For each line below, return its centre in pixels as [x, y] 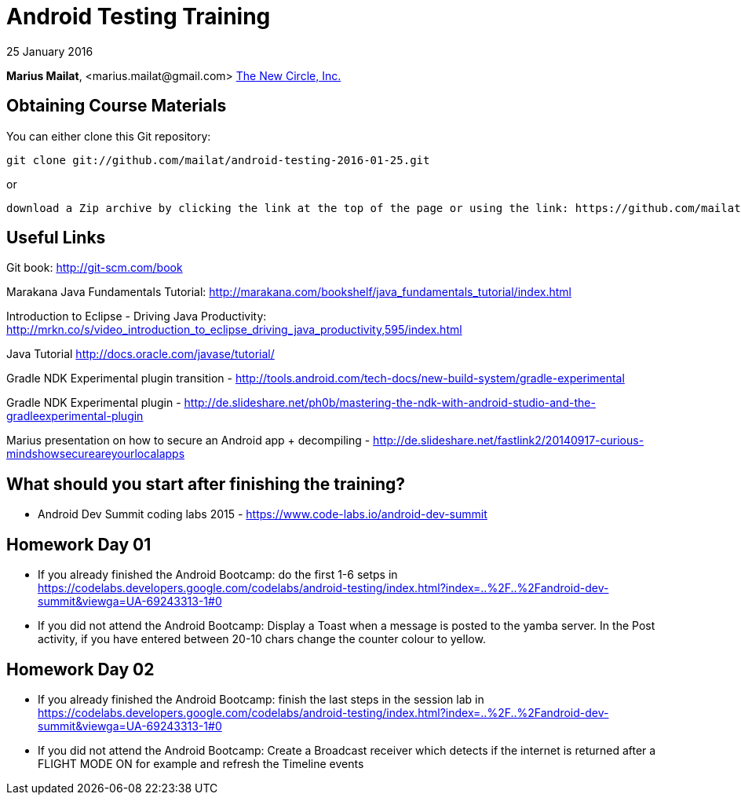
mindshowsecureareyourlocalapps [96, 454]
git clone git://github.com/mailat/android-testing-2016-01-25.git [218, 160]
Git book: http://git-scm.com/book [95, 268]
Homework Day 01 [79, 544]
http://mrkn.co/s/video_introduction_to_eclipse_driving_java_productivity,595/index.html [234, 330]
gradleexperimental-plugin [75, 416]
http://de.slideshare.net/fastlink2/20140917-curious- [509, 441]
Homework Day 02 [80, 669]
